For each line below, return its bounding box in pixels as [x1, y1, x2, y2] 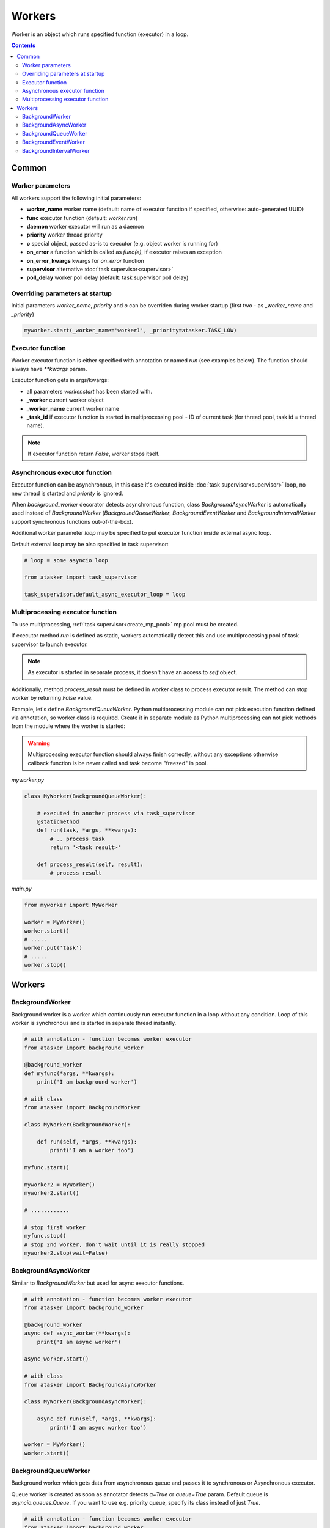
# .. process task [50, 835, 105, 842]
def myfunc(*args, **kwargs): [24, 1070, 115, 1077]
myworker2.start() [24, 1189, 79, 1197]
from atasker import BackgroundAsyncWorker [24, 1381, 157, 1388]
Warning [28, 740, 50, 747]
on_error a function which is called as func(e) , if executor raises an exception [26, 248, 222, 256]
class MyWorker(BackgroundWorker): [24, 1122, 131, 1128]
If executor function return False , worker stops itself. [28, 450, 160, 458]
